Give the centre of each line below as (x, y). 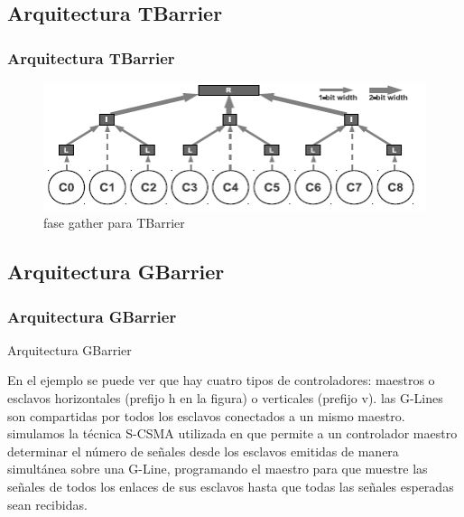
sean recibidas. (47, 504)
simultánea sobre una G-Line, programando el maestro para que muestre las (218, 469)
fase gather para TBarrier (114, 223)
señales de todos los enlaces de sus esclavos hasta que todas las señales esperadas (231, 486)
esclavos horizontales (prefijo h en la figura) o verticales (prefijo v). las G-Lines (225, 398)
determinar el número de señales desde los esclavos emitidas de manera (203, 451)
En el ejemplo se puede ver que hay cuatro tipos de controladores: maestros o (221, 380)
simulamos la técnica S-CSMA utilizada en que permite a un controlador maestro (232, 433)
